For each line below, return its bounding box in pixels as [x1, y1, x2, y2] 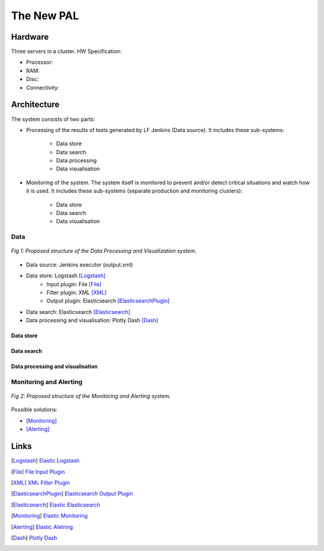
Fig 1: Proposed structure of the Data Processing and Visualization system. [11, 247, 197, 254]
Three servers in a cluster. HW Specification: [11, 48, 122, 55]
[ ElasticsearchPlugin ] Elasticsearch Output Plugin [11, 490, 133, 498]
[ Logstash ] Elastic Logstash [11, 457, 80, 465]
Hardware [11, 32, 49, 42]
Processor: [26, 59, 53, 66]
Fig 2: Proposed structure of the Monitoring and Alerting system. [11, 393, 171, 400]
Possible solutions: [11, 406, 58, 414]
